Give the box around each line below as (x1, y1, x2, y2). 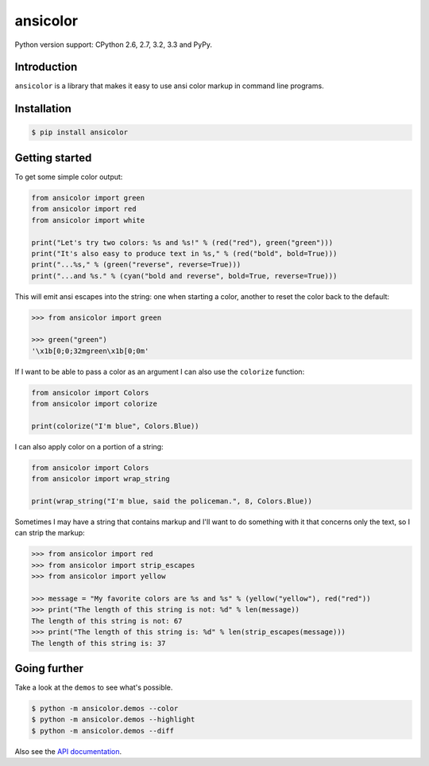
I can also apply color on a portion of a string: (14, 441, 164, 451)
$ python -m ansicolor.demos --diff (31, 726, 175, 735)
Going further (14, 661, 83, 675)
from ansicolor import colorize (31, 399, 158, 409)
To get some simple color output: (14, 172, 123, 181)
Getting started (14, 151, 92, 165)
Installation (14, 102, 71, 115)
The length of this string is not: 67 (31, 616, 183, 625)
